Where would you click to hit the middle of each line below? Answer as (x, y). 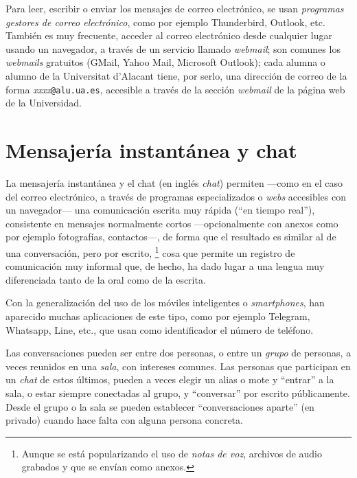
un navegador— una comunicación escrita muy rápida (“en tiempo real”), (160, 210)
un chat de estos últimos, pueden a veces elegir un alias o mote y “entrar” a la (170, 379)
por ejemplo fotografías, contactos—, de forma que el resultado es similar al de (171, 237)
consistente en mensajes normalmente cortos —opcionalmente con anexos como (172, 223)
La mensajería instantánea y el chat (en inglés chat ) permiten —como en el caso (174, 182)
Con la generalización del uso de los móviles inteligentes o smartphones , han (165, 303)
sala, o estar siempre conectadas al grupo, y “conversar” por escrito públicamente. (178, 392)
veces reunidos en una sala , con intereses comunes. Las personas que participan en (178, 366)
